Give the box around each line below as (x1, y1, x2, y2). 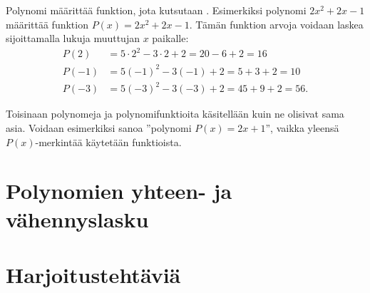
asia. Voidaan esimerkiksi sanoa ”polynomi (6, 120, 192, 135)
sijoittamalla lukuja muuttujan (6, 31, 140, 46)
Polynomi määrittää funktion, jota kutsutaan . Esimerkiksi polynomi (6, 3, 307, 17)
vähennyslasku (6, 204, 149, 233)
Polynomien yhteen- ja (6, 176, 232, 205)
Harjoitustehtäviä (6, 259, 181, 289)
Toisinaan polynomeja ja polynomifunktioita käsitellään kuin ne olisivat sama (6, 106, 344, 121)
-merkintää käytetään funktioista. (35, 134, 182, 149)
